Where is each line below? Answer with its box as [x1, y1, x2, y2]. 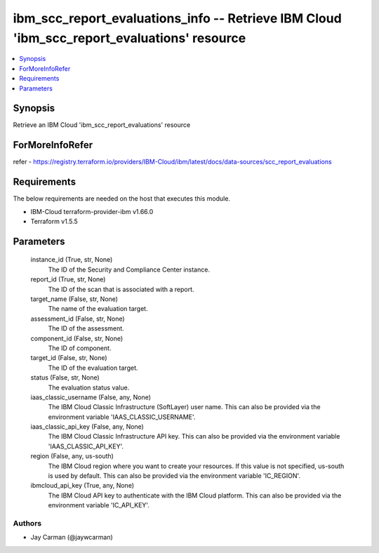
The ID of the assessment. [48, 324, 124, 333]
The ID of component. [48, 344, 112, 352]
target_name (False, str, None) [30, 295, 119, 303]
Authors [13, 518, 42, 528]
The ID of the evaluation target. [48, 364, 138, 372]
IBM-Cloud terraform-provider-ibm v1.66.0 [30, 207, 154, 215]
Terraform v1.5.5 [30, 218, 79, 226]
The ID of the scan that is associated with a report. [48, 285, 194, 293]
